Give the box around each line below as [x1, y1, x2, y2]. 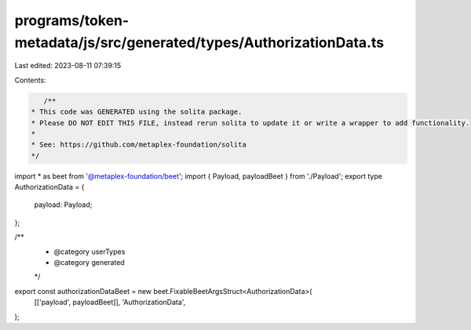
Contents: [14, 75, 46, 85]
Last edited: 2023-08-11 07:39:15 [14, 61, 122, 71]
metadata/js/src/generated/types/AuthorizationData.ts [14, 34, 385, 51]
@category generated [53, 258, 125, 267]
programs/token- [14, 12, 130, 29]
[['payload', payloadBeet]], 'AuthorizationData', [34, 298, 186, 307]
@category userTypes [53, 247, 126, 256]
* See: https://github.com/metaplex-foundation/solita [31, 140, 246, 149]
